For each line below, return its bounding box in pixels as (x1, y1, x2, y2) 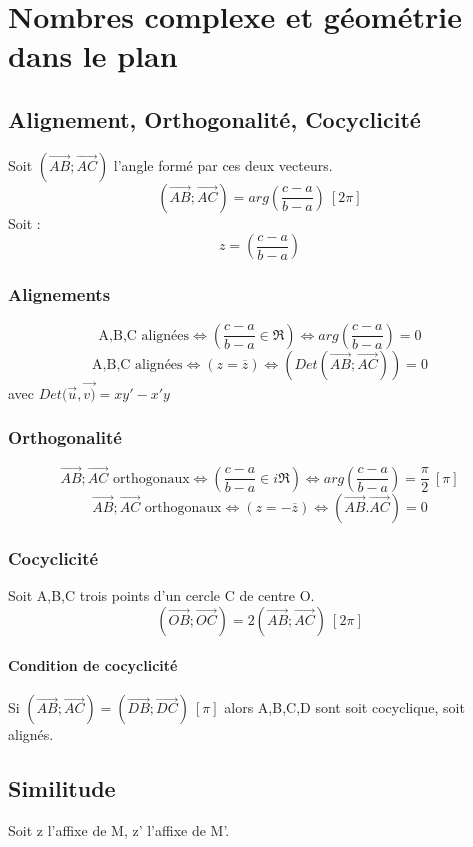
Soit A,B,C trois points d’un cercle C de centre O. (8, 585, 315, 606)
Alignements (8, 282, 111, 307)
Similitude (8, 773, 116, 804)
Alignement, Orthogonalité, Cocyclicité (8, 103, 421, 134)
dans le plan (8, 35, 178, 76)
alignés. (8, 724, 54, 745)
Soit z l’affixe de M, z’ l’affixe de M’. (8, 820, 230, 841)
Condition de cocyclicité (8, 655, 178, 676)
